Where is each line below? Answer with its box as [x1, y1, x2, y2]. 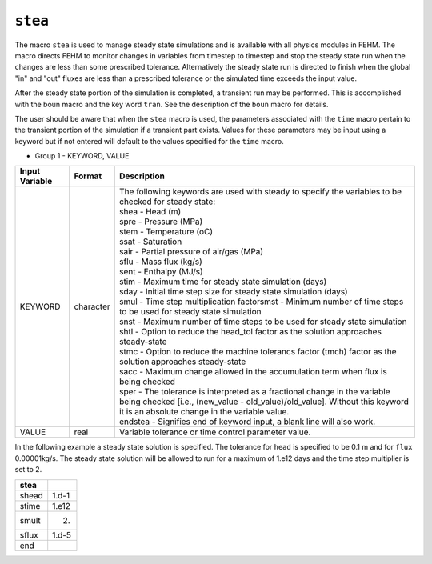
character [74, 301, 111, 312]
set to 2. [14, 465, 42, 474]
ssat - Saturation [118, 236, 182, 247]
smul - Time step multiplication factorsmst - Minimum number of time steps [118, 296, 404, 307]
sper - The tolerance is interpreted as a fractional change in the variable [118, 386, 391, 398]
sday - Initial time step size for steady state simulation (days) [118, 286, 348, 298]
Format [74, 170, 102, 182]
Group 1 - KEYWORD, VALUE [34, 151, 130, 161]
